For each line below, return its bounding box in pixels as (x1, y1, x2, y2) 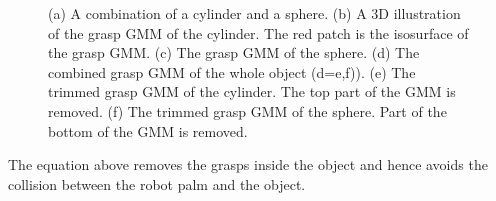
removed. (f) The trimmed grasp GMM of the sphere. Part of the (48, 100, 447, 121)
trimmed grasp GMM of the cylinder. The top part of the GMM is (48, 81, 456, 102)
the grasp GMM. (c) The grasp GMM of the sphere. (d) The (48, 42, 420, 63)
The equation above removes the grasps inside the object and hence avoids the (8, 154, 488, 175)
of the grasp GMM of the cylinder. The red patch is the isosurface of (48, 22, 469, 43)
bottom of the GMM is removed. (48, 120, 248, 141)
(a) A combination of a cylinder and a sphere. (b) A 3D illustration (48, 3, 461, 23)
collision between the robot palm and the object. (8, 173, 306, 194)
